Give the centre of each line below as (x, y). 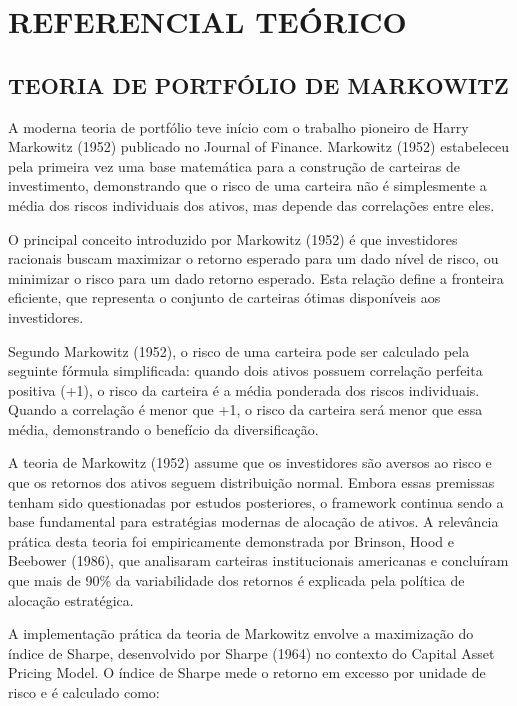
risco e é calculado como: (84, 692)
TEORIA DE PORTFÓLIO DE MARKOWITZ (258, 84)
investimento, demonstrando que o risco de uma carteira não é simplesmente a (247, 185)
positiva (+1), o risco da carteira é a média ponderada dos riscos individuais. (244, 389)
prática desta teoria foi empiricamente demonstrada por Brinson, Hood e (231, 540)
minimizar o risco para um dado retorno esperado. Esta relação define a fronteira (256, 277)
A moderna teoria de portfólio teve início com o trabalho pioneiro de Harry (238, 126)
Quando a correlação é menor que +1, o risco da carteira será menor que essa (245, 409)
